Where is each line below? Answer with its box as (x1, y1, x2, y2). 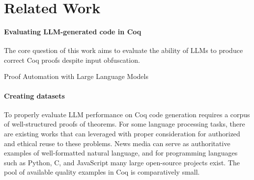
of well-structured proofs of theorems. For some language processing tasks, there (4, 119, 245, 129)
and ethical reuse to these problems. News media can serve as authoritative (4, 138, 230, 148)
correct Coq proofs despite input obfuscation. (4, 54, 140, 65)
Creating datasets (4, 90, 65, 101)
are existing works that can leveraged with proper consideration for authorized (4, 128, 240, 138)
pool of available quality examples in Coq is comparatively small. (4, 167, 200, 177)
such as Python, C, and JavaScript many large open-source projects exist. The (4, 157, 240, 167)
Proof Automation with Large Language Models (4, 71, 148, 81)
